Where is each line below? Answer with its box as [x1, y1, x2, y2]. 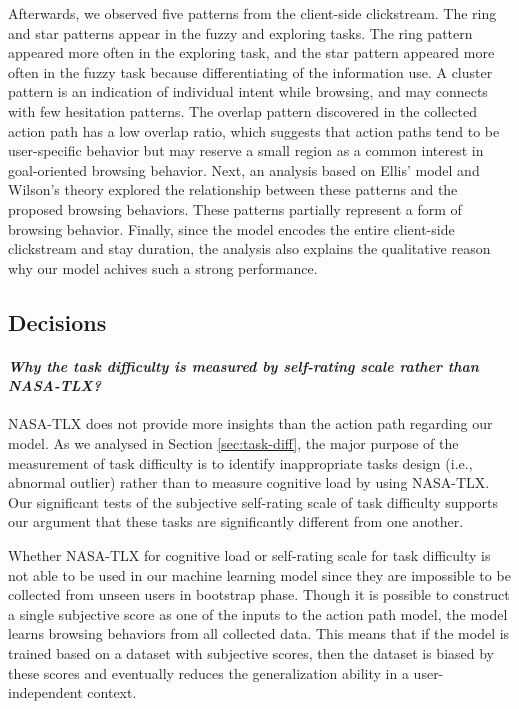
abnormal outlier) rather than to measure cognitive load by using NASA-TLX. [8, 472, 490, 493]
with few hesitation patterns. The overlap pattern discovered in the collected [8, 100, 477, 121]
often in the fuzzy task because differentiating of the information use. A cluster [8, 61, 493, 82]
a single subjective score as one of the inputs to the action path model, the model [8, 603, 508, 624]
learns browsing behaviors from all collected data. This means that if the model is [8, 623, 510, 644]
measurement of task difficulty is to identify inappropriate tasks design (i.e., [8, 452, 473, 473]
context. [87, 682, 137, 703]
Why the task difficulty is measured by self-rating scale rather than [8, 355, 479, 376]
